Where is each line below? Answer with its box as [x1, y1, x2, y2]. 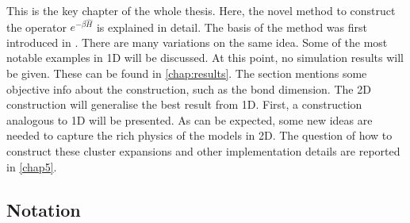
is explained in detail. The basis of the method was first [96, 18, 367, 35]
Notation [6, 197, 81, 221]
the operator [6, 18, 67, 35]
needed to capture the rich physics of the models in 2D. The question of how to [6, 127, 393, 144]
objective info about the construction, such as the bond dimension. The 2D [6, 80, 371, 97]
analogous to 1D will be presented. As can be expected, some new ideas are [6, 111, 373, 128]
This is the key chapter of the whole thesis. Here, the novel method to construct [6, 2, 396, 18]
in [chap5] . [6, 158, 57, 175]
